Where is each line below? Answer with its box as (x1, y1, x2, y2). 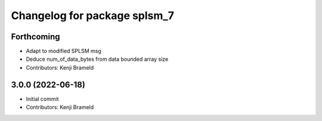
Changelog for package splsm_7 (11, 9, 174, 22)
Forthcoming (11, 32, 60, 42)
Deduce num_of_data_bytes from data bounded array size (26, 55, 169, 63)
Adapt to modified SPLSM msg (26, 48, 101, 55)
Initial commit (26, 95, 59, 103)
